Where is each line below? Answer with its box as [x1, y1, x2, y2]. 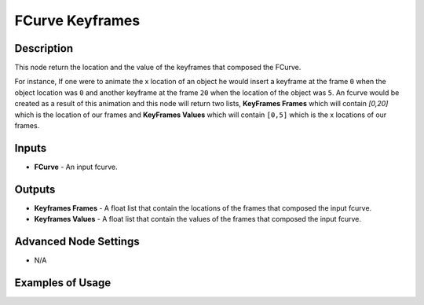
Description [14, 42, 74, 55]
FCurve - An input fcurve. [34, 162, 118, 171]
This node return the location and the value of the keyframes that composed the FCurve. [14, 63, 302, 72]
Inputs [14, 141, 47, 155]
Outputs [14, 182, 56, 196]
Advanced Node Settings [14, 235, 141, 248]
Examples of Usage [14, 276, 111, 289]
